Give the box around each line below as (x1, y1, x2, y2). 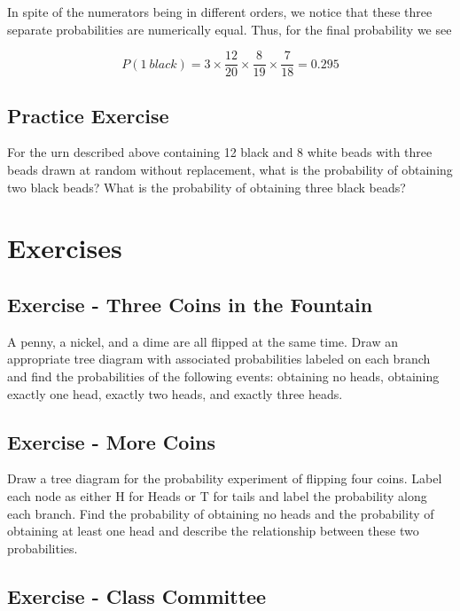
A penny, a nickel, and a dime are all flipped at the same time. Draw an (7, 332, 398, 350)
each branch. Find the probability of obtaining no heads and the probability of (7, 504, 434, 522)
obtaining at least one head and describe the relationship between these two (7, 521, 419, 540)
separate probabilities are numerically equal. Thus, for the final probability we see (7, 20, 452, 38)
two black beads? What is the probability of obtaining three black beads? (7, 177, 406, 196)
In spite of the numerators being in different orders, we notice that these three (7, 3, 433, 20)
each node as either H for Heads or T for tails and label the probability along (7, 486, 427, 505)
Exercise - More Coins (7, 427, 216, 455)
